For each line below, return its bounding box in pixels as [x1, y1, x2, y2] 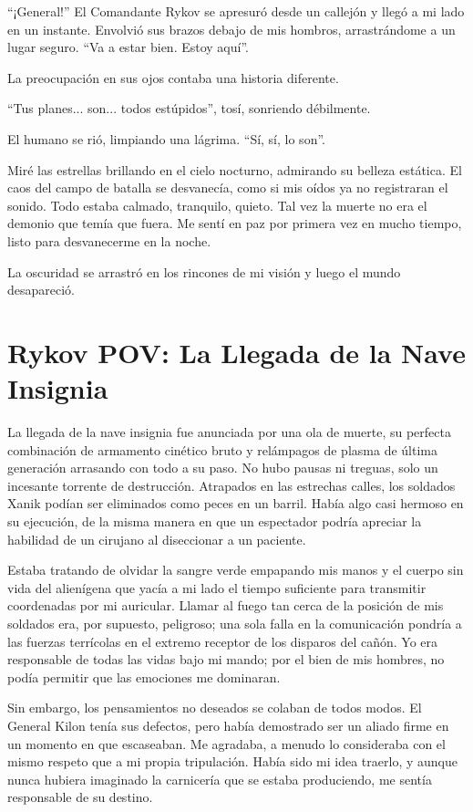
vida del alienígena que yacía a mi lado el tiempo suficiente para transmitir [7, 578, 427, 597]
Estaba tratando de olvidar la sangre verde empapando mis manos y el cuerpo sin [7, 560, 464, 579]
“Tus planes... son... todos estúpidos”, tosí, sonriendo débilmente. [7, 99, 371, 118]
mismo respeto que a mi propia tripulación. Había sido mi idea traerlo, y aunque [7, 752, 458, 771]
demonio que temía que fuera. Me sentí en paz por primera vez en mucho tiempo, [7, 213, 462, 233]
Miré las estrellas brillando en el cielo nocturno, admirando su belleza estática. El [7, 160, 462, 179]
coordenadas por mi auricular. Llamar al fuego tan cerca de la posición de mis [7, 596, 444, 615]
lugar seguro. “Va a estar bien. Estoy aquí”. [7, 37, 249, 57]
